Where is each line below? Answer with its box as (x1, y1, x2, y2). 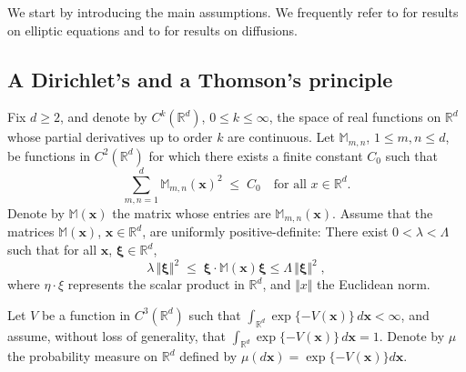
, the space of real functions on (268, 107, 441, 126)
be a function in (41, 305, 131, 324)
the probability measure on (7, 347, 158, 366)
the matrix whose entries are (112, 203, 271, 222)
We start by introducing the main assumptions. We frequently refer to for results (7, 3, 459, 21)
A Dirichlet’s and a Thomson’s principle (7, 65, 393, 93)
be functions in (7, 146, 91, 165)
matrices (7, 222, 55, 241)
